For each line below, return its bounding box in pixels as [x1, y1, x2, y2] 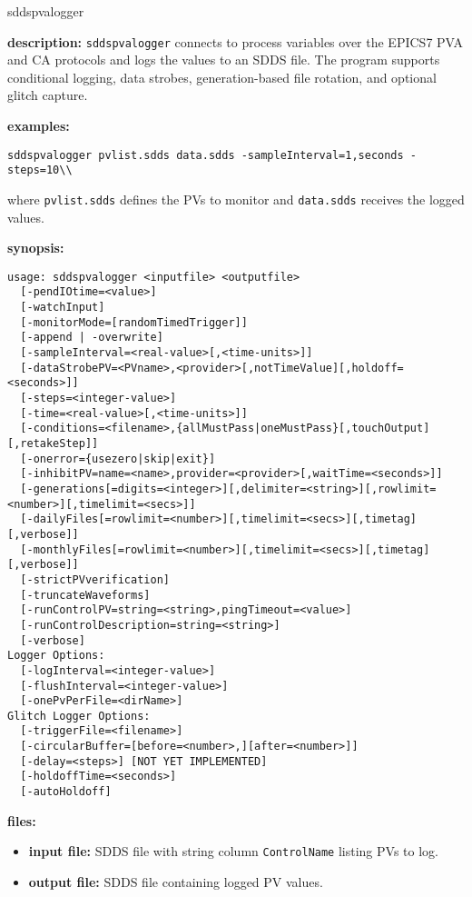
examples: [7, 116, 70, 135]
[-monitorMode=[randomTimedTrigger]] [20, 315, 248, 329]
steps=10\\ [7, 164, 73, 177]
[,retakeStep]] [7, 437, 99, 450]
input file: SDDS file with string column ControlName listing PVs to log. [28, 842, 438, 861]
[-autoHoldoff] [20, 785, 112, 799]
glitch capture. [7, 85, 88, 105]
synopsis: [7, 238, 64, 257]
